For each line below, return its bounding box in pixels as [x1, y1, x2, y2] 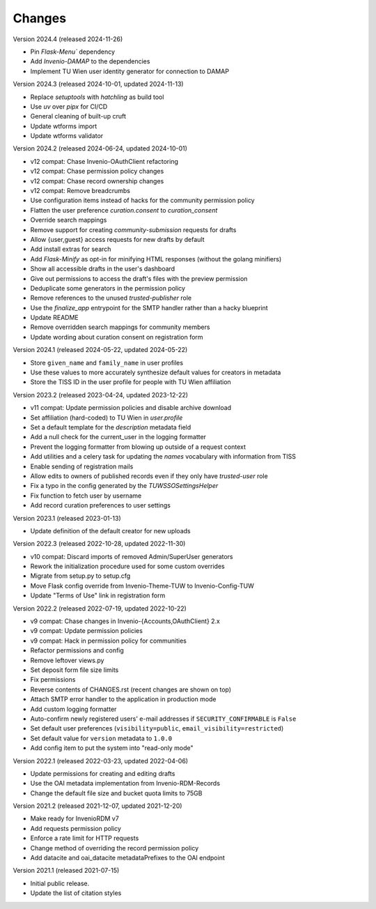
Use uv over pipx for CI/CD [30, 102, 108, 111]
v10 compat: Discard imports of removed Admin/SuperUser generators [30, 552, 233, 560]
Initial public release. [30, 879, 90, 887]
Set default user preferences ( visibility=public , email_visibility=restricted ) [30, 724, 284, 733]
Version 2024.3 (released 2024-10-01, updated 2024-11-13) [13, 80, 184, 89]
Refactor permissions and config [30, 646, 125, 655]
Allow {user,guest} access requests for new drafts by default [30, 235, 205, 243]
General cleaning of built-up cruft [30, 112, 127, 121]
